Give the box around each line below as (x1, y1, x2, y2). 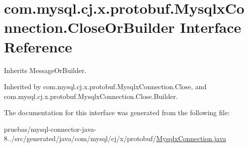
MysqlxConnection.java (156, 133, 226, 144)
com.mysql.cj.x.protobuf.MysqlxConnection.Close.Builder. (4, 91, 178, 101)
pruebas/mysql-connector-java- (4, 123, 96, 134)
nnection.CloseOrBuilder (4, 17, 175, 37)
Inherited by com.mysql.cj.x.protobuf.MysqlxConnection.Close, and (4, 81, 207, 92)
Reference (4, 36, 72, 56)
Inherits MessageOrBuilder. (4, 65, 87, 75)
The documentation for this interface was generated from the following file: (4, 107, 230, 118)
